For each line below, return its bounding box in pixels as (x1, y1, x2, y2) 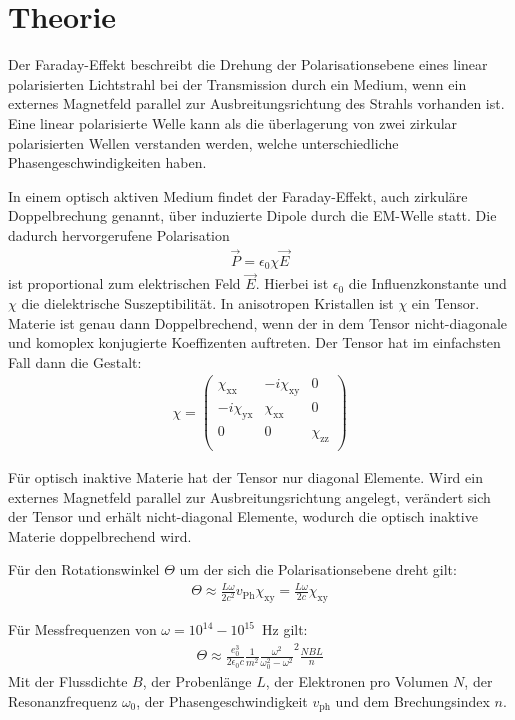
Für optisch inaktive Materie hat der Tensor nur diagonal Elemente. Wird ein (8, 466, 483, 487)
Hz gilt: (262, 619, 308, 640)
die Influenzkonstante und (348, 273, 507, 294)
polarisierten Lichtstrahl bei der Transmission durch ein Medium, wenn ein (8, 73, 467, 94)
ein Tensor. (411, 292, 480, 313)
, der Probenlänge (142, 671, 252, 692)
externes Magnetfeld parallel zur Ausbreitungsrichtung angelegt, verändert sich (8, 486, 491, 507)
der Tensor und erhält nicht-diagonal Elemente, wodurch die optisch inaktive (8, 506, 478, 527)
